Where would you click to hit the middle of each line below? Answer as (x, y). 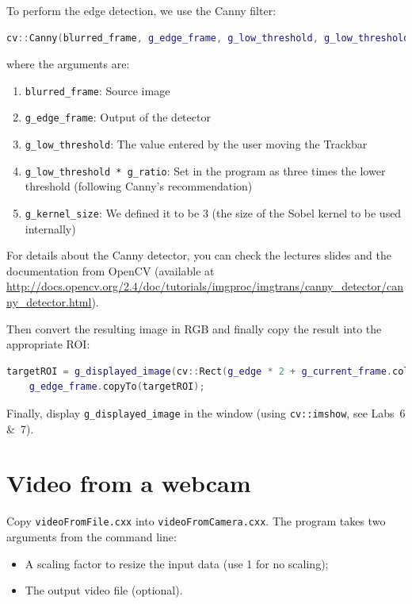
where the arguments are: (68, 64)
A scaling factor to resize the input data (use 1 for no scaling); (177, 563)
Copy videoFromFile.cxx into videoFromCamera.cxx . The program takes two (196, 521)
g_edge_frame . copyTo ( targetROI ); (117, 387)
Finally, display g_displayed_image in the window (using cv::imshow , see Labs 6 (206, 413)
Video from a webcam (129, 483)
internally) (50, 228)
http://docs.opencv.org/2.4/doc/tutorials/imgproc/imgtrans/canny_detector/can (205, 286)
